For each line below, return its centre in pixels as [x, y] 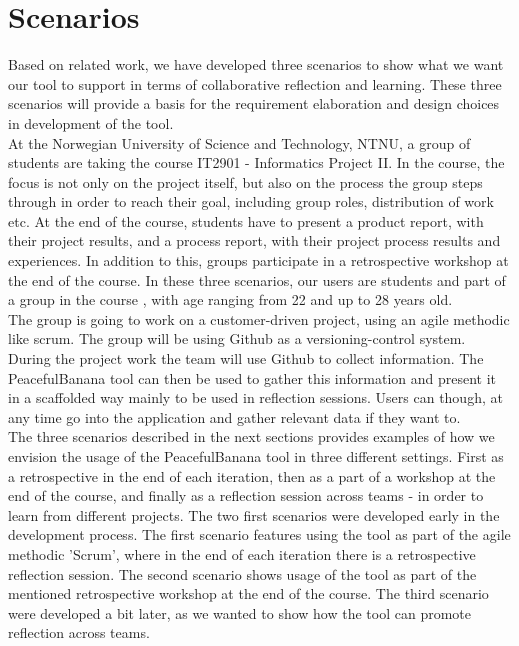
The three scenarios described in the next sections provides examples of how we [251, 436]
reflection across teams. [79, 632]
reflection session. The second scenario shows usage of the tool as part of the [242, 573]
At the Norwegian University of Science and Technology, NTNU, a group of [239, 142]
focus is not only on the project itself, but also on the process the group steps [245, 181]
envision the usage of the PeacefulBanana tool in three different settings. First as [256, 456]
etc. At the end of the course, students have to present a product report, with [246, 220]
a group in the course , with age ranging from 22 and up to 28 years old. [230, 299]
